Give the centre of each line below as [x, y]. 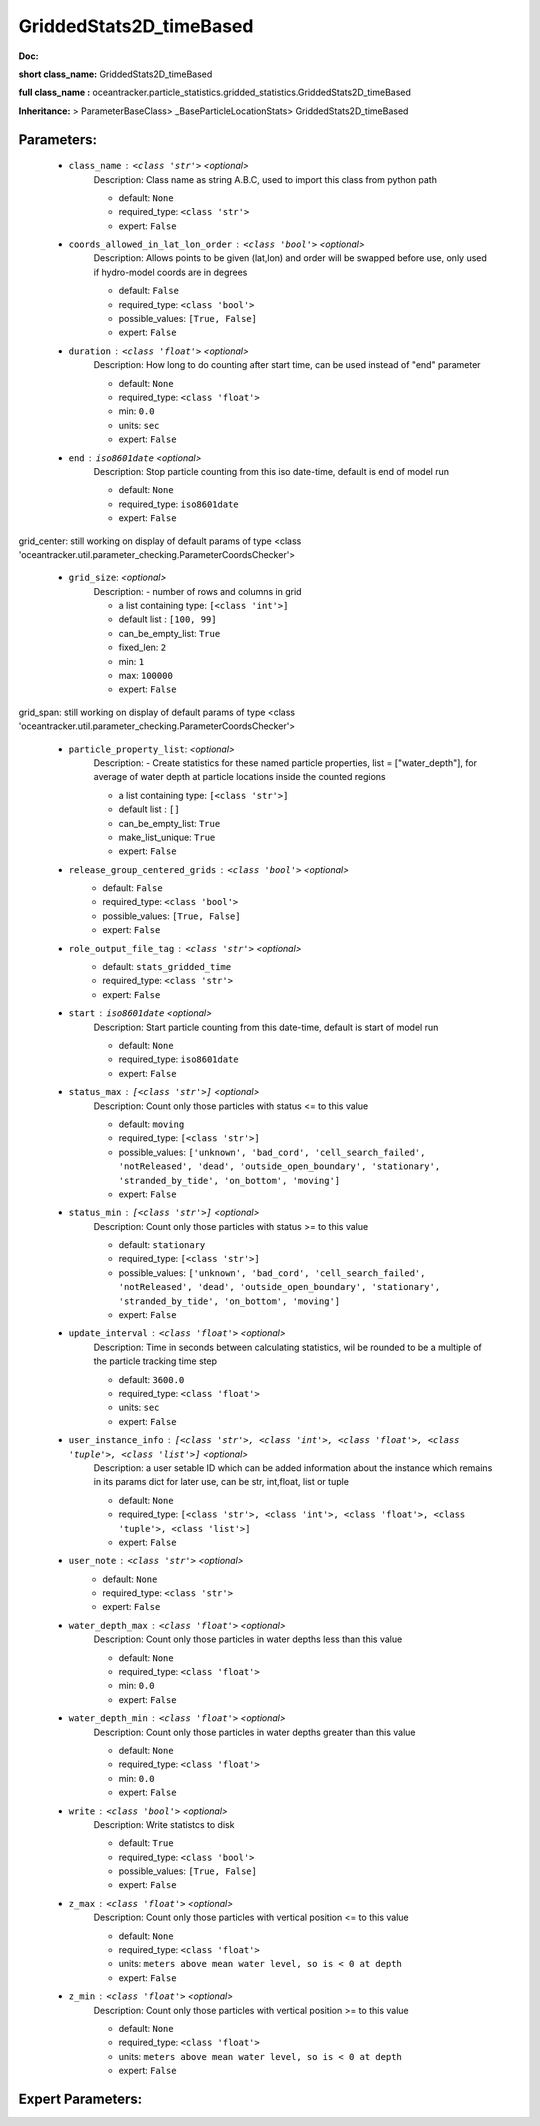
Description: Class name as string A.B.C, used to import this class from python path [265, 179]
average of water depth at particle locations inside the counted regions [239, 777]
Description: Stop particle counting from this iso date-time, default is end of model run [271, 471]
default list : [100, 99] [167, 619]
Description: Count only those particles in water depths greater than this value [254, 1732]
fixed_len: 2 [142, 647]
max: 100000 [146, 676]
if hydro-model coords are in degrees [170, 272]
